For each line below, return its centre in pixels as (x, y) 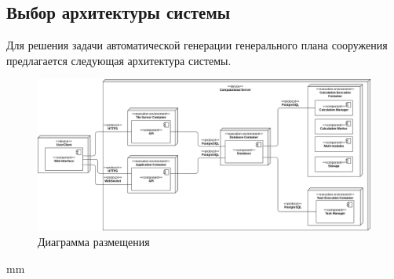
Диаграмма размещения (94, 241)
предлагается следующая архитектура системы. (119, 60)
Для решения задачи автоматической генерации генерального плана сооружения (197, 45)
